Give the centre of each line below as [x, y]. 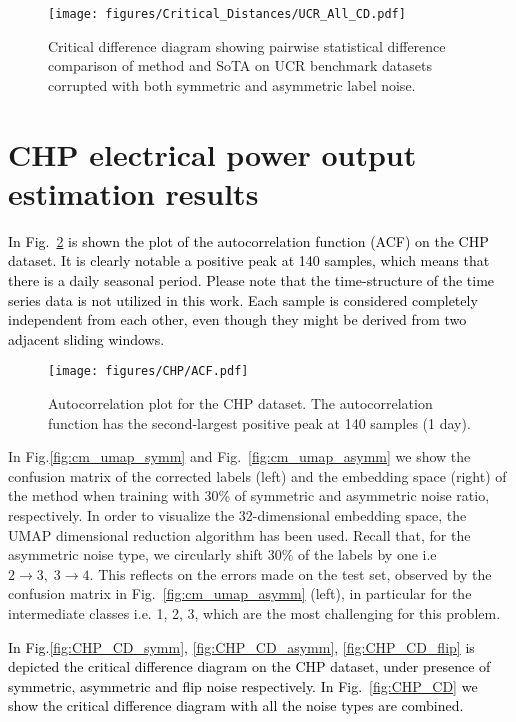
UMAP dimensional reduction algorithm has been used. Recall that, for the [239, 534]
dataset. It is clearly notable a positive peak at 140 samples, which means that [249, 260]
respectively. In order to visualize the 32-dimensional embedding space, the [237, 514]
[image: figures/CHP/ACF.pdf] [148, 371]
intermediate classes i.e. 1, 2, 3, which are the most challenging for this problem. [254, 612]
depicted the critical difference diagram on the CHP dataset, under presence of [249, 666]
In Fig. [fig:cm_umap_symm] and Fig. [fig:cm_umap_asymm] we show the [239, 456]
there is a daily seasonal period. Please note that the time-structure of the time [251, 279]
